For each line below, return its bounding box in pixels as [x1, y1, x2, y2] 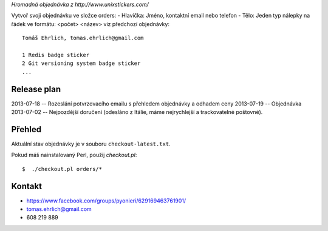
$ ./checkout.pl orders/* [22, 166, 103, 172]
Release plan [11, 84, 61, 94]
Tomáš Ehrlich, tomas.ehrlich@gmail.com [22, 35, 144, 42]
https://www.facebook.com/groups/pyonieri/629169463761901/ [26, 197, 186, 204]
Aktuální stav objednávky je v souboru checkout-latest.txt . [11, 140, 171, 147]
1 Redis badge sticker [22, 52, 90, 58]
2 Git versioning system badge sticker [22, 60, 141, 67]
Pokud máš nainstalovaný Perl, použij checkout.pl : [11, 152, 137, 159]
